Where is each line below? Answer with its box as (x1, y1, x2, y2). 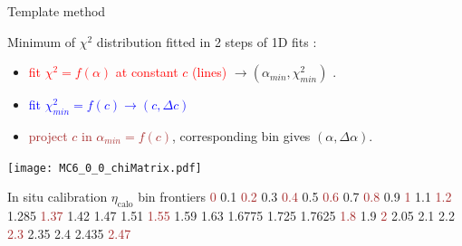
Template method (7, 2, 106, 20)
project (28, 126, 68, 145)
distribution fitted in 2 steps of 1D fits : (96, 32, 317, 51)
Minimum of (7, 32, 76, 51)
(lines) (192, 62, 227, 81)
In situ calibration (7, 187, 108, 206)
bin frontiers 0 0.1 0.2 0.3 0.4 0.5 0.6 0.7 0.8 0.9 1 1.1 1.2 (138, 187, 452, 206)
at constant (115, 62, 178, 81)
